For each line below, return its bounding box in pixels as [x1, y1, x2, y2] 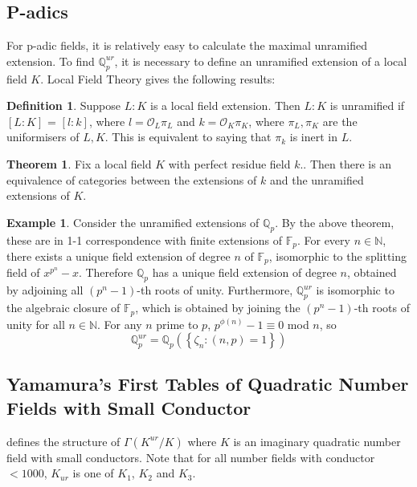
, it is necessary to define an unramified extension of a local [114, 52, 407, 69]
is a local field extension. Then [150, 97, 300, 114]
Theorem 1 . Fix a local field [6, 155, 152, 172]
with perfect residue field [168, 155, 291, 172]
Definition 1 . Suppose [6, 97, 121, 114]
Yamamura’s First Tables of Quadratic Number [6, 371, 409, 396]
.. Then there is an [300, 155, 392, 172]
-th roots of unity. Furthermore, [137, 282, 293, 298]
